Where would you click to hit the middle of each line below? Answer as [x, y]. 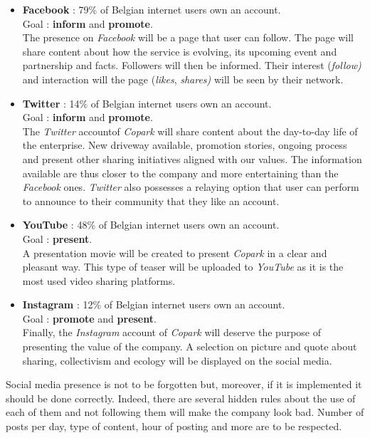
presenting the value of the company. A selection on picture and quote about [190, 346]
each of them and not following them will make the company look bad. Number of [185, 412]
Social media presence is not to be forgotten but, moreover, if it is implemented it [184, 384]
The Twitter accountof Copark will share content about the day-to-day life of [190, 131]
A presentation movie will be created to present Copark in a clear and [175, 252]
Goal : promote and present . [89, 318]
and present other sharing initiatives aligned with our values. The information [192, 158]
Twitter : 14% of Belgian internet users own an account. [147, 103]
